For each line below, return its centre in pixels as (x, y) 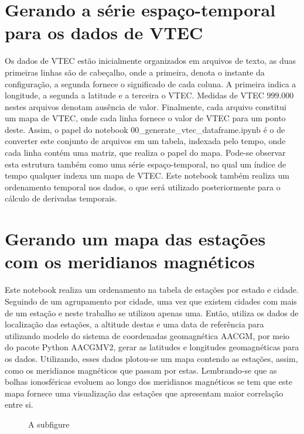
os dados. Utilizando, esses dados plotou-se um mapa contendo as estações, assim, (151, 358)
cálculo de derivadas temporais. (61, 198)
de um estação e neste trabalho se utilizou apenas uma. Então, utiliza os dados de (152, 312)
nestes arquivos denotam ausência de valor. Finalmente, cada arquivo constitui (146, 106)
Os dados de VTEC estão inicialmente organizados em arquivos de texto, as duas (150, 61)
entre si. (19, 404)
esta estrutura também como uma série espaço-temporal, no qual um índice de (146, 164)
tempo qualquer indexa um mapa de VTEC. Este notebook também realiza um (147, 175)
